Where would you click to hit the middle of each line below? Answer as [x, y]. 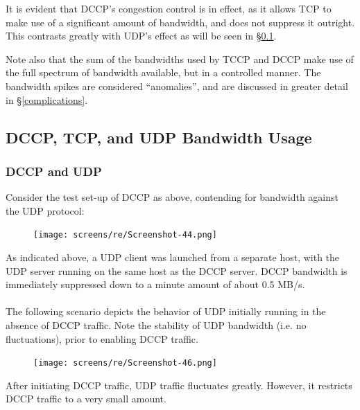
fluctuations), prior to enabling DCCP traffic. [102, 338]
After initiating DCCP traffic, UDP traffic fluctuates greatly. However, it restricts [179, 385]
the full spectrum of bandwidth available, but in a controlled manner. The [163, 72]
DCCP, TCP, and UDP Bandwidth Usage [159, 137]
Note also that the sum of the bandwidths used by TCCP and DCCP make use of [180, 59]
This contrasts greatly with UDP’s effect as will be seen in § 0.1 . [141, 36]
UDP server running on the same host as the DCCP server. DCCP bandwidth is [177, 270]
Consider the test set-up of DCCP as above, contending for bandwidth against [172, 197]
